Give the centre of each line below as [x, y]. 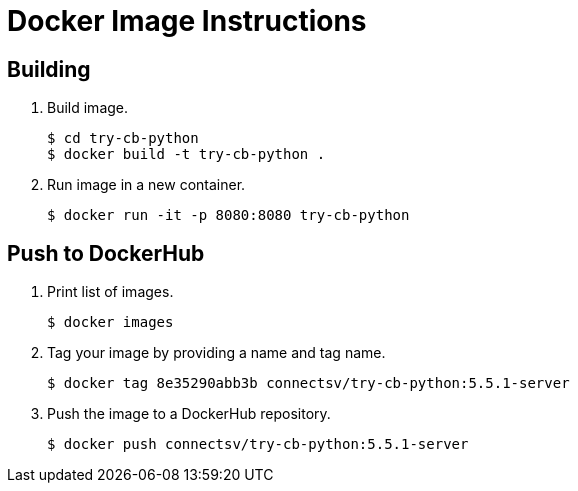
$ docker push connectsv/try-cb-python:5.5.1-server [258, 444]
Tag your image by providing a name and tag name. [216, 353]
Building [49, 69]
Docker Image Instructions [187, 21]
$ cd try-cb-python [123, 138]
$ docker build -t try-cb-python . [186, 154]
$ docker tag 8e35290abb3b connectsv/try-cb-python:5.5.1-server [308, 383]
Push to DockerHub [106, 253]
